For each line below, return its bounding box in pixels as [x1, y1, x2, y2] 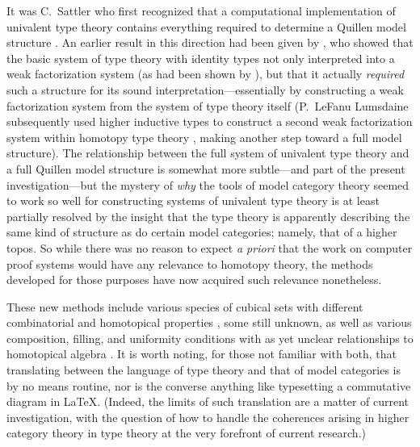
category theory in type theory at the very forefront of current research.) [6, 424, 366, 441]
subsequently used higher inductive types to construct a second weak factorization [6, 113, 413, 130]
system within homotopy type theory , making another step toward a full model [6, 128, 402, 145]
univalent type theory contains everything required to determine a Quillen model [6, 18, 406, 35]
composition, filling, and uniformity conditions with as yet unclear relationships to [6, 329, 414, 346]
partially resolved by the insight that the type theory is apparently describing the [6, 207, 410, 224]
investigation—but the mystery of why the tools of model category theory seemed [6, 176, 409, 193]
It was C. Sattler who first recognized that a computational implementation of [6, 2, 396, 19]
